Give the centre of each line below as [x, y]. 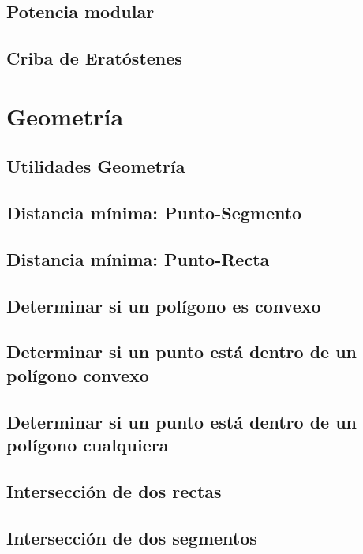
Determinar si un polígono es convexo [164, 305]
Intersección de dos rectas [114, 490]
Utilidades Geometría [96, 166]
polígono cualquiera [88, 445]
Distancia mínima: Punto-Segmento [154, 213]
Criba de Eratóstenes [94, 58]
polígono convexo [78, 374]
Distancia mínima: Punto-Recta [138, 258]
